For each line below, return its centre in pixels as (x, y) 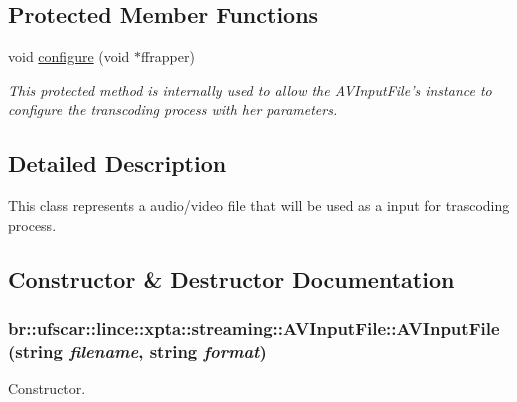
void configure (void (69, 56)
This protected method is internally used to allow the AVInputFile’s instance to (250, 89)
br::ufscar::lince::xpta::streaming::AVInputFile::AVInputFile (254, 328)
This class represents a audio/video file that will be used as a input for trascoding (259, 205)
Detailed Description (117, 163)
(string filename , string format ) (137, 351)
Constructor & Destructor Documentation (231, 278)
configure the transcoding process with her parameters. (173, 109)
